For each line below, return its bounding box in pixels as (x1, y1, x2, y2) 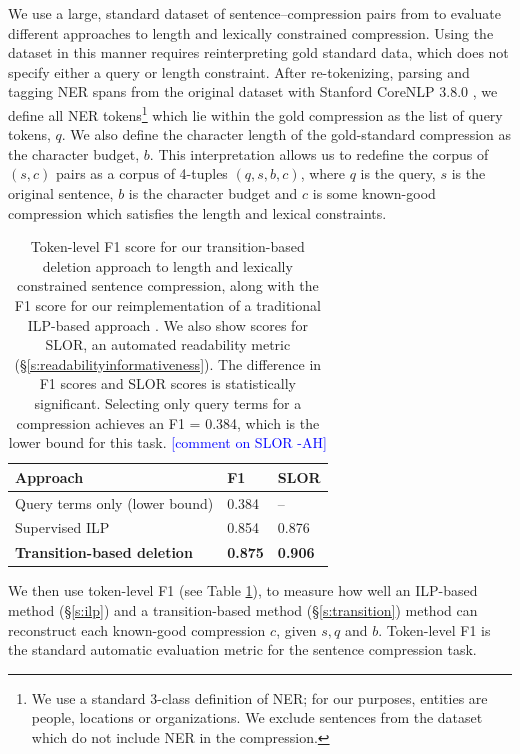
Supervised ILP (15, 517, 110, 538)
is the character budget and (128, 183, 298, 203)
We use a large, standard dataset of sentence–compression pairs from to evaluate (8, 3, 502, 23)
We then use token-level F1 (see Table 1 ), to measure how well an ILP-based (8, 580, 478, 601)
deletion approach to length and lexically (42, 255, 293, 276)
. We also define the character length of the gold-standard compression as (61, 124, 512, 145)
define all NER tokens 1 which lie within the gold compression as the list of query (8, 101, 503, 125)
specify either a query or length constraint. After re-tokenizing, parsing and (8, 61, 470, 82)
